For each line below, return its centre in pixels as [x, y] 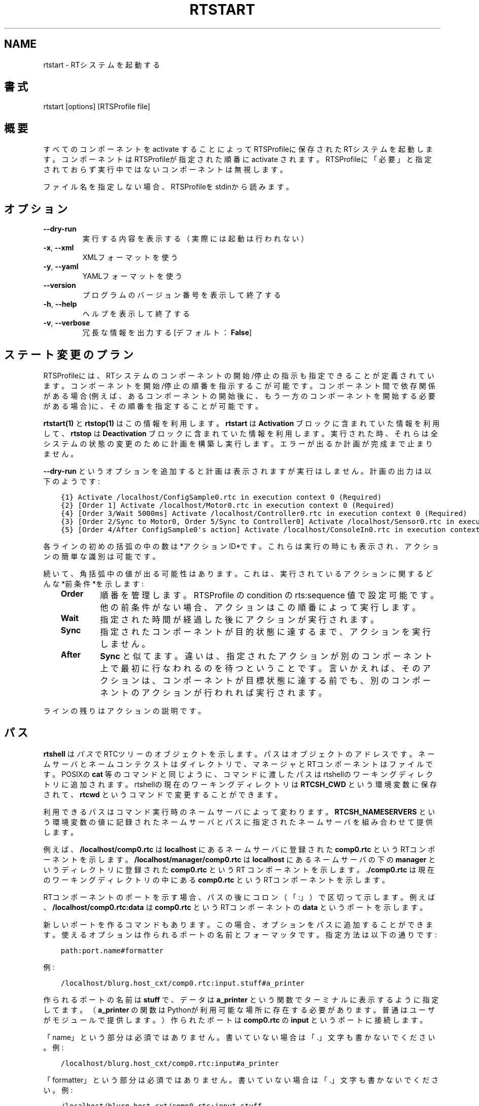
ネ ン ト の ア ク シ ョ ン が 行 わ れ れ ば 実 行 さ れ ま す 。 [213, 692]
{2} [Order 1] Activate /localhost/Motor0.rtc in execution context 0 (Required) [228, 505]
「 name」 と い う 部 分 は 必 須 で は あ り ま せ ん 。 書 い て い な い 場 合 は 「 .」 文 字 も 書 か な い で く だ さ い [239, 1037]
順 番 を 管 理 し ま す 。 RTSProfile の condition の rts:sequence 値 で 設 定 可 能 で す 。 [269, 595]
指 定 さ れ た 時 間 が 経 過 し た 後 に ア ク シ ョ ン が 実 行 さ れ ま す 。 [240, 619]
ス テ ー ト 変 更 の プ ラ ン [69, 354]
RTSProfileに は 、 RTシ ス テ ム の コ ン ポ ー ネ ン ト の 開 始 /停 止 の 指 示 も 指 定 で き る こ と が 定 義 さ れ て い [239, 375]
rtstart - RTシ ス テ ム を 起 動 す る [102, 64]
